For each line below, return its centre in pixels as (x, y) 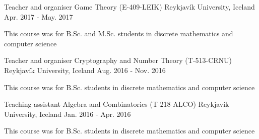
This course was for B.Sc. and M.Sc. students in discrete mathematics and (119, 33)
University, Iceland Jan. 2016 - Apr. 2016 (68, 114)
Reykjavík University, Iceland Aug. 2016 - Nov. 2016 (85, 70)
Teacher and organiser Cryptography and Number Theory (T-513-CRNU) (118, 60)
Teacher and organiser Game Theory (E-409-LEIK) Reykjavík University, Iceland (129, 7)
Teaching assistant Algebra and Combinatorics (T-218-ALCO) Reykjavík (117, 104)
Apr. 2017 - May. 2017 (39, 16)
